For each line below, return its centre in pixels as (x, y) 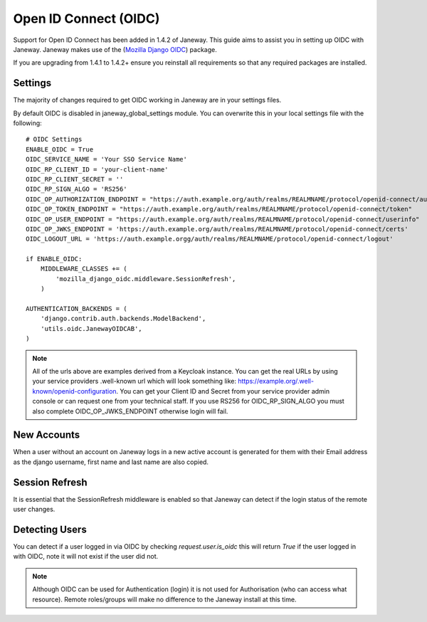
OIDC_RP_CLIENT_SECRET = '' (75, 179)
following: (27, 123)
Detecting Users (50, 529)
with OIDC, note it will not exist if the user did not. (86, 557)
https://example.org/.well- (276, 381)
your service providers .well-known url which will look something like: (134, 381)
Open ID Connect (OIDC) (86, 19)
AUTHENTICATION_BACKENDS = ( (77, 309)
